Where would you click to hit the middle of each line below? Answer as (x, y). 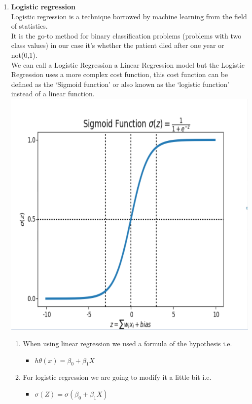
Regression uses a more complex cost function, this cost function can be (120, 74)
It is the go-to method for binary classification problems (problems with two (126, 35)
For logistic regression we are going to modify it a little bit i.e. (117, 377)
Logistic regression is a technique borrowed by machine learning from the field (129, 16)
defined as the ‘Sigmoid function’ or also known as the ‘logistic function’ (120, 84)
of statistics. (29, 26)
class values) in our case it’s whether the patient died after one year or (118, 45)
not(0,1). (24, 55)
